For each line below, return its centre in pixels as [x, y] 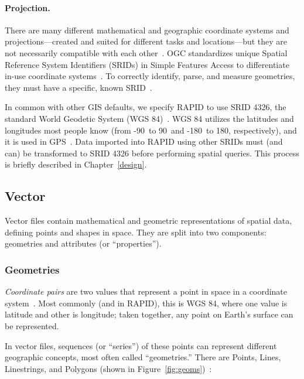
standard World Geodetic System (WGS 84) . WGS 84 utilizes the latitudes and [149, 118]
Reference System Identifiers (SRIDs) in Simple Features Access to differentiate [147, 64]
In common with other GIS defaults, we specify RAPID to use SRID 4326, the [146, 107]
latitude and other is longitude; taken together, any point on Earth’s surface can [149, 314]
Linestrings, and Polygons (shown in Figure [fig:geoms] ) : [108, 368]
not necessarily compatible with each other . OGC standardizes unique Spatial [146, 52]
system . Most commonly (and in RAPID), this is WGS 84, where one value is [146, 303]
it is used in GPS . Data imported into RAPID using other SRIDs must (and [144, 141]
